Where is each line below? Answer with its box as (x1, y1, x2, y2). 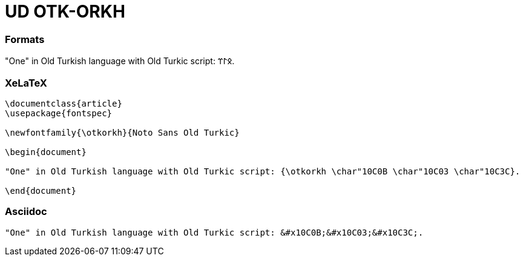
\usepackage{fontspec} (5, 108, 113, 118)
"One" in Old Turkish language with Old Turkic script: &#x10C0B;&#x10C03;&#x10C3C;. (5, 227, 424, 237)
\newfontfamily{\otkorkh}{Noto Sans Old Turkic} (5, 127, 240, 137)
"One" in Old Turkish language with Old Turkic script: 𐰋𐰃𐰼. (5, 56, 235, 67)
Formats (5, 33, 45, 45)
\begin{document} (5, 147, 87, 157)
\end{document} (5, 185, 77, 196)
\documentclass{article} (5, 98, 122, 108)
